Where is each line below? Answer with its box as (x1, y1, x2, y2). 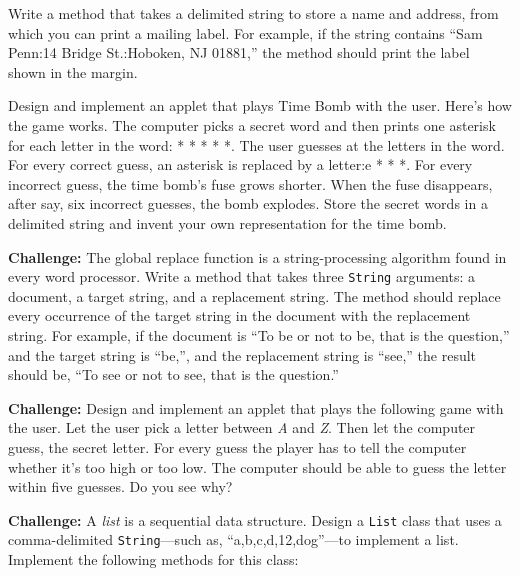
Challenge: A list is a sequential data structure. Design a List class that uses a (8, 509, 502, 530)
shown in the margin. (8, 61, 138, 82)
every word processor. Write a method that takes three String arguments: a (8, 266, 476, 287)
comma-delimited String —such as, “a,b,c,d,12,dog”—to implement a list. (8, 529, 459, 550)
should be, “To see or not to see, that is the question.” (8, 364, 339, 385)
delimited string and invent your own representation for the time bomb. (8, 212, 447, 233)
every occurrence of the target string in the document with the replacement (8, 305, 471, 326)
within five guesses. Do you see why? (8, 476, 233, 497)
